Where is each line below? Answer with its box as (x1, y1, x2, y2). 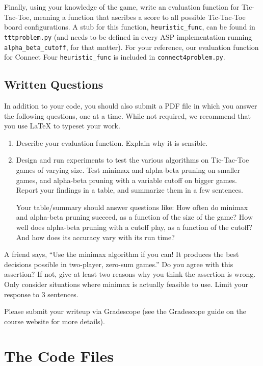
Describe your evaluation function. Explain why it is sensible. (16, 137, 208, 148)
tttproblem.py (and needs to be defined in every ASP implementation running (4, 31, 252, 42)
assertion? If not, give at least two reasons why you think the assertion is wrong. (4, 269, 256, 279)
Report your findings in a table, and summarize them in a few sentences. (16, 185, 243, 195)
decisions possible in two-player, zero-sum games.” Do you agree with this (4, 258, 233, 269)
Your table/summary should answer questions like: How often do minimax (16, 201, 248, 212)
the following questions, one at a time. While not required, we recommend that (4, 110, 251, 121)
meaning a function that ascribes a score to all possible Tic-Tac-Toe (33, 11, 246, 22)
